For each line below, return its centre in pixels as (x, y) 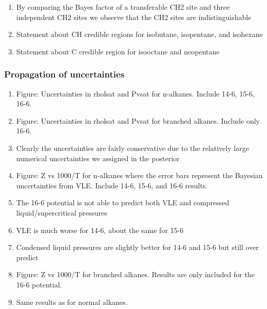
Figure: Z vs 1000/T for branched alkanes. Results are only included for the (135, 274)
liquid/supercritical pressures (62, 212)
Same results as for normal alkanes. (72, 302)
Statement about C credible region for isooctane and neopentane (118, 51)
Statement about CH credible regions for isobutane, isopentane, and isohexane (139, 34)
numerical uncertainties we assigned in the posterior (98, 158)
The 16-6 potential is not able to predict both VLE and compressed (123, 202)
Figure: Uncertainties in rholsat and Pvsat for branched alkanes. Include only (138, 120)
